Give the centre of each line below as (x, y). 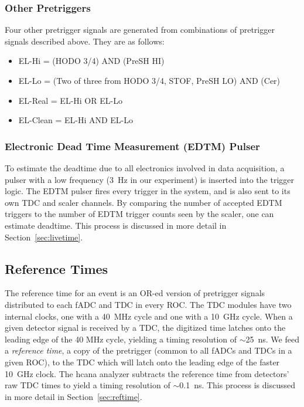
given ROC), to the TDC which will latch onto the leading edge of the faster (142, 362)
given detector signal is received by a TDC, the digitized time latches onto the (145, 328)
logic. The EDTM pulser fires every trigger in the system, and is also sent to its (148, 191)
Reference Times (57, 268)
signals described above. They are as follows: (85, 41)
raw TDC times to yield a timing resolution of (88, 385)
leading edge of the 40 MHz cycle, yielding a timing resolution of (121, 339)
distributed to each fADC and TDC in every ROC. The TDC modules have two (148, 304)
